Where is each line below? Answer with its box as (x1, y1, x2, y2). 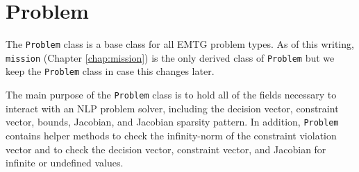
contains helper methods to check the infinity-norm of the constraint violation (6, 128, 337, 142)
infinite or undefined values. (6, 155, 124, 170)
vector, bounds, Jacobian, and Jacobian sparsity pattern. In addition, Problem (6, 114, 339, 129)
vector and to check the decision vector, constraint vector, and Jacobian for (6, 141, 326, 156)
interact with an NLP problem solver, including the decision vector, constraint (6, 101, 339, 115)
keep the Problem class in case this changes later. (6, 64, 215, 78)
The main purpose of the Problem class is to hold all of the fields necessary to (6, 87, 337, 102)
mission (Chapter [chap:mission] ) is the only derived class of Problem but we (6, 50, 335, 64)
